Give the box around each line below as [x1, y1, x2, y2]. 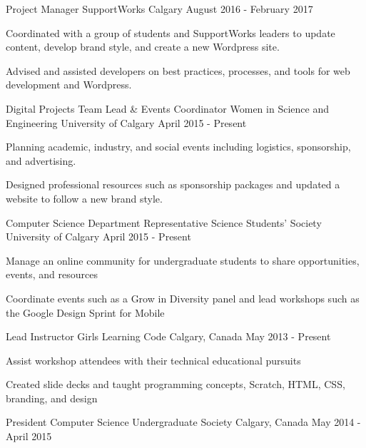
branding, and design [6, 390, 98, 405]
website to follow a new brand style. [6, 190, 163, 205]
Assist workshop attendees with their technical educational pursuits [6, 352, 301, 367]
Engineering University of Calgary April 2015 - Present [6, 115, 247, 130]
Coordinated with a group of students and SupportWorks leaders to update [6, 25, 335, 40]
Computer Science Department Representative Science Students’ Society [6, 215, 322, 230]
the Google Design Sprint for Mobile [6, 305, 165, 320]
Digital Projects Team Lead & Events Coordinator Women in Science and [6, 101, 329, 116]
